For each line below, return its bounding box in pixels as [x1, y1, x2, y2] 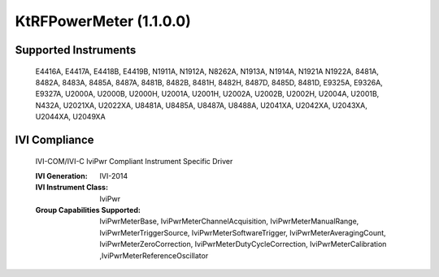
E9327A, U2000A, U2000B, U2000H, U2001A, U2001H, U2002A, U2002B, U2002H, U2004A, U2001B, [35, 89, 380, 99]
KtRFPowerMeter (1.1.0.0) [15, 12, 191, 30]
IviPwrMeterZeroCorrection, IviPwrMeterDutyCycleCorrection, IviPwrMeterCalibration [99, 240, 387, 249]
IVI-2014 [99, 171, 128, 180]
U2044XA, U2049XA [35, 112, 106, 122]
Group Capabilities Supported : [35, 206, 141, 215]
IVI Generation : [35, 171, 89, 180]
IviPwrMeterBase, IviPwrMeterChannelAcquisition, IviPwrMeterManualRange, [99, 216, 359, 227]
